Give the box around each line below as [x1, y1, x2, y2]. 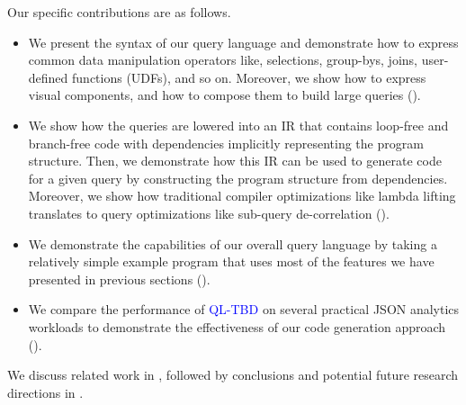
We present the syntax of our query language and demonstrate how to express [28, 32, 459, 51]
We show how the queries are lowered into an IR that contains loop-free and [28, 115, 449, 134]
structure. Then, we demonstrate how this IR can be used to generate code [28, 151, 442, 170]
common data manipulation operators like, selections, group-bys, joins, [28, 50, 417, 69]
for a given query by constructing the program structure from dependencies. [28, 168, 448, 187]
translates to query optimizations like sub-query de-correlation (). [28, 203, 390, 222]
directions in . [7, 382, 84, 401]
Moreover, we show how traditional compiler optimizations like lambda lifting [28, 186, 456, 205]
